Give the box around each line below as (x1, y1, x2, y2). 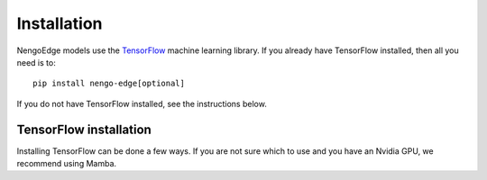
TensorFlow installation (16, 121, 152, 137)
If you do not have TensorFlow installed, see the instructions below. (16, 98, 268, 109)
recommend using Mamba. (16, 158, 117, 169)
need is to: (16, 57, 56, 67)
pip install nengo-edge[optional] (32, 78, 185, 89)
